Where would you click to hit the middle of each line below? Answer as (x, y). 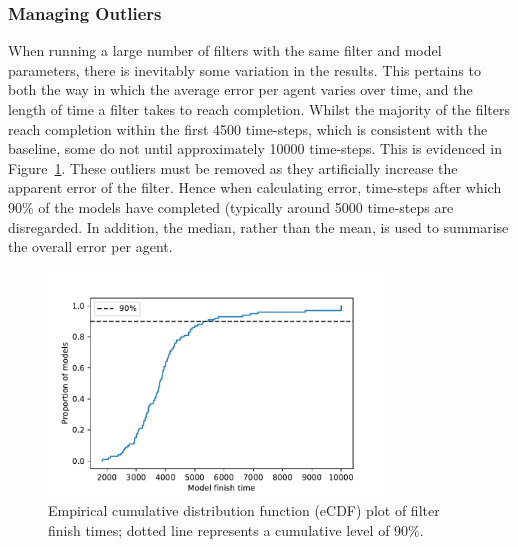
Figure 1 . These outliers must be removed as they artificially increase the (233, 167)
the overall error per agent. (90, 246)
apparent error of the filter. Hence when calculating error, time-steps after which (255, 187)
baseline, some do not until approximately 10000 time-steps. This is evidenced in (255, 148)
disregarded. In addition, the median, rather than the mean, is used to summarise (258, 226)
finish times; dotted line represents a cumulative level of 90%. (236, 530)
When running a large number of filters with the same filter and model (225, 50)
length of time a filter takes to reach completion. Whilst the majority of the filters (259, 109)
